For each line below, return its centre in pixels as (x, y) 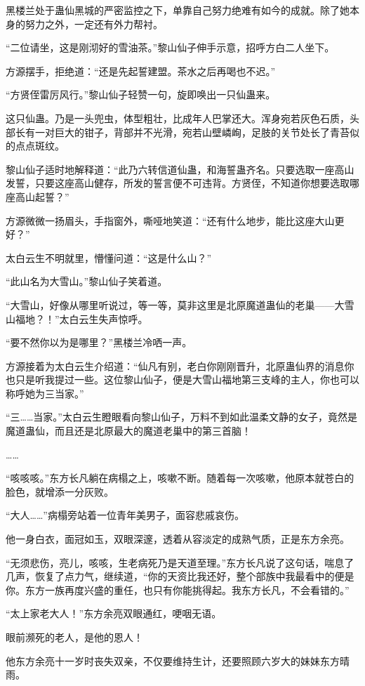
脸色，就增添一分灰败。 (60, 491)
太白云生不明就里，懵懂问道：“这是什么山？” (109, 257)
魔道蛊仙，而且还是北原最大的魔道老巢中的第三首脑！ (128, 431)
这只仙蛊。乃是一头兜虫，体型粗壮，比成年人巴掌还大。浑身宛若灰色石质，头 (182, 118)
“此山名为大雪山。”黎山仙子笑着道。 (87, 281)
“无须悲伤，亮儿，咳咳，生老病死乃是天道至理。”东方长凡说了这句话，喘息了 (180, 562)
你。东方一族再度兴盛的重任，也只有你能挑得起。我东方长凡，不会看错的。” (178, 589)
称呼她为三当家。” (45, 393)
